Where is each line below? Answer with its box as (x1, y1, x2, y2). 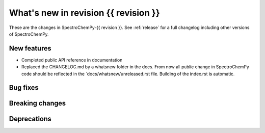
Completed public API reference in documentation (21, 57, 123, 63)
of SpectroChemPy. (9, 31, 49, 37)
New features (9, 44, 52, 53)
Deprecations (9, 115, 52, 123)
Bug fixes (9, 83, 39, 92)
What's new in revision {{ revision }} (9, 7, 160, 18)
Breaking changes (9, 99, 66, 107)
